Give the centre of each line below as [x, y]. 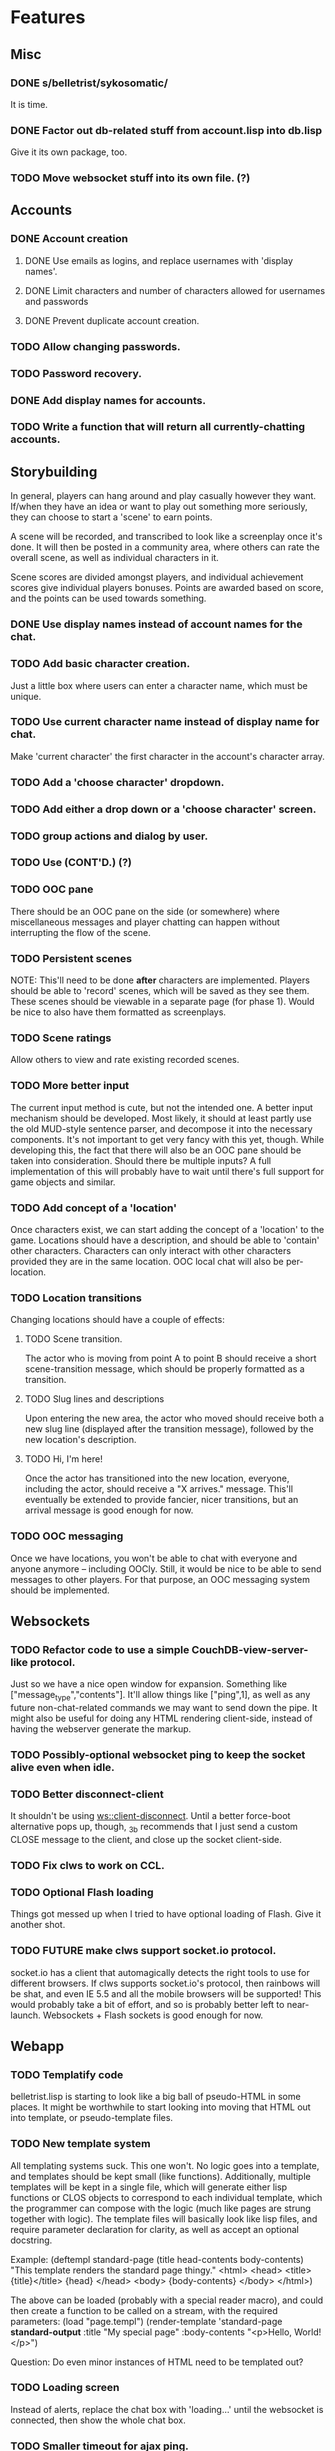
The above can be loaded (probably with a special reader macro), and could [167, 2300]
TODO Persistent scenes [71, 958]
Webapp [37, 2046]
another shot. [38, 1925]
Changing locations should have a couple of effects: [117, 1320]
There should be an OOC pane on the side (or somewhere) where [145, 911]
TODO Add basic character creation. [100, 664]
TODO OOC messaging [67, 1536]
